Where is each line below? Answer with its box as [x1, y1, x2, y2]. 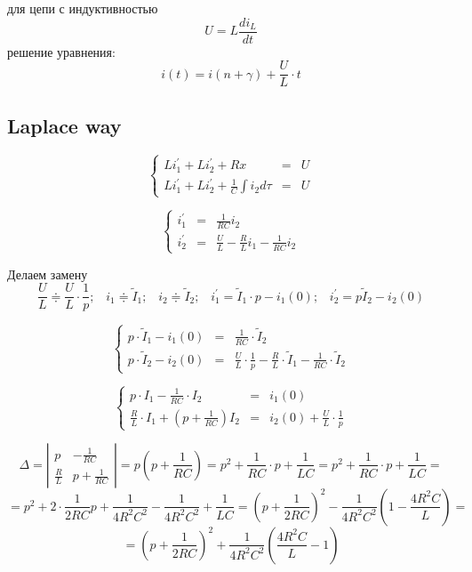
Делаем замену [7, 264, 88, 283]
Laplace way [7, 111, 122, 139]
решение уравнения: [7, 42, 116, 60]
